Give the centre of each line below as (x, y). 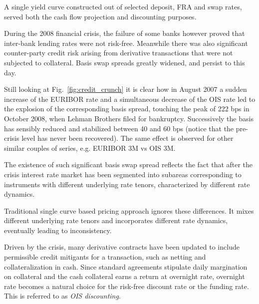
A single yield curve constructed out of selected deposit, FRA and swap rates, (123, 6)
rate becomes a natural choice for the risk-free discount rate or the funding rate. (127, 286)
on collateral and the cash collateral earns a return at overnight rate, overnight (125, 276)
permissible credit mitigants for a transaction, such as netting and (105, 257)
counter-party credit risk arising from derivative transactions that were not (119, 53)
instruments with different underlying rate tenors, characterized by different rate (127, 184)
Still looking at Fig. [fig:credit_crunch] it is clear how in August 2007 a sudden (126, 89)
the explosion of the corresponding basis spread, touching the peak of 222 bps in (127, 109)
